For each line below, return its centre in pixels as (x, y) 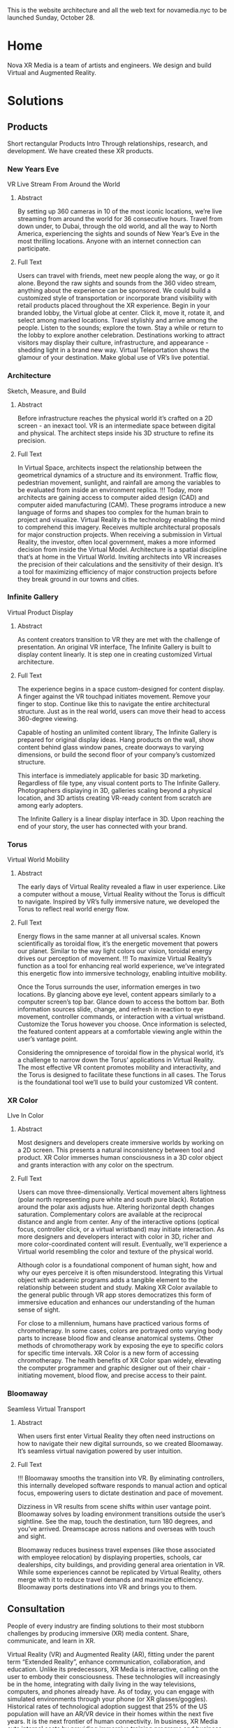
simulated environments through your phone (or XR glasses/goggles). (108, 1699)
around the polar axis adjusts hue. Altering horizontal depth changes (116, 1207)
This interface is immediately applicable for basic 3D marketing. (109, 775)
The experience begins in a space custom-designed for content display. (121, 689)
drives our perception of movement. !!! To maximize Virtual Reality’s (114, 959)
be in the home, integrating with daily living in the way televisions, (102, 1684)
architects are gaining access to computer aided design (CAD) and (113, 497)
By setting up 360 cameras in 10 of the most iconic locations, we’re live (119, 211)
